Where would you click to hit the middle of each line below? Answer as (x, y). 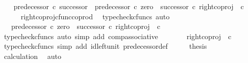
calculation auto (33, 56)
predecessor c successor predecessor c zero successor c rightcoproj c (129, 6)
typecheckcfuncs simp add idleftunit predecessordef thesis (105, 46)
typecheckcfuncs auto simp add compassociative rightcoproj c (118, 36)
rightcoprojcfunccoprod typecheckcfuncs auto (95, 16)
